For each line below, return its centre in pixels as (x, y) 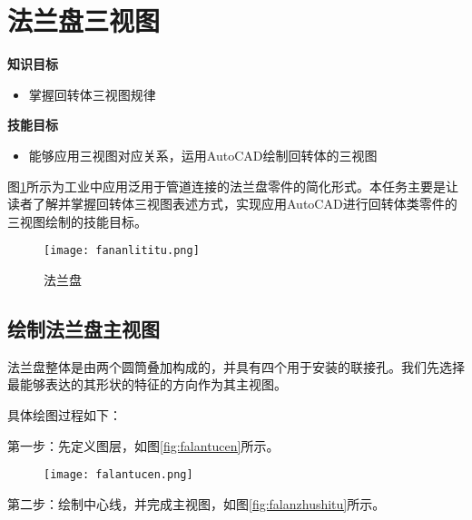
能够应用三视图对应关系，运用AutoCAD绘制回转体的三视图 (203, 155)
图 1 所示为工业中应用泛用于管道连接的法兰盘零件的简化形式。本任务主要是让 (233, 186)
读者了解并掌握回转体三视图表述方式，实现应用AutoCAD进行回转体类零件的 (232, 204)
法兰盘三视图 (84, 20)
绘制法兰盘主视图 (84, 328)
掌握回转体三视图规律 (92, 94)
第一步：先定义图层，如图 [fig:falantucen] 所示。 (143, 445)
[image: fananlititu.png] (122, 251)
